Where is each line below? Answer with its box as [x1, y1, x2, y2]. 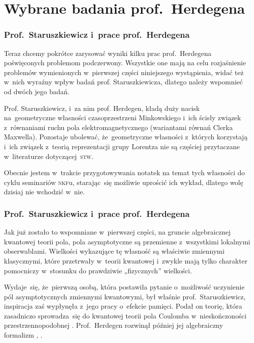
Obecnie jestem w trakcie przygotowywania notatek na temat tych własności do [4, 167, 245, 178]
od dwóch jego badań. [4, 86, 70, 96]
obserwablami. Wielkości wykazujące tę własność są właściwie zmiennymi [4, 246, 225, 256]
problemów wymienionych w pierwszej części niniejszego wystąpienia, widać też [4, 67, 244, 77]
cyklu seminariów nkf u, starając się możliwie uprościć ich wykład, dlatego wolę [4, 177, 243, 187]
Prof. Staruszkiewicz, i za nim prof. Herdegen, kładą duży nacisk [4, 103, 200, 113]
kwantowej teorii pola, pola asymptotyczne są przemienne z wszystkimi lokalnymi [4, 236, 251, 246]
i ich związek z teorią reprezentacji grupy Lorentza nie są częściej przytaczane [4, 141, 240, 151]
